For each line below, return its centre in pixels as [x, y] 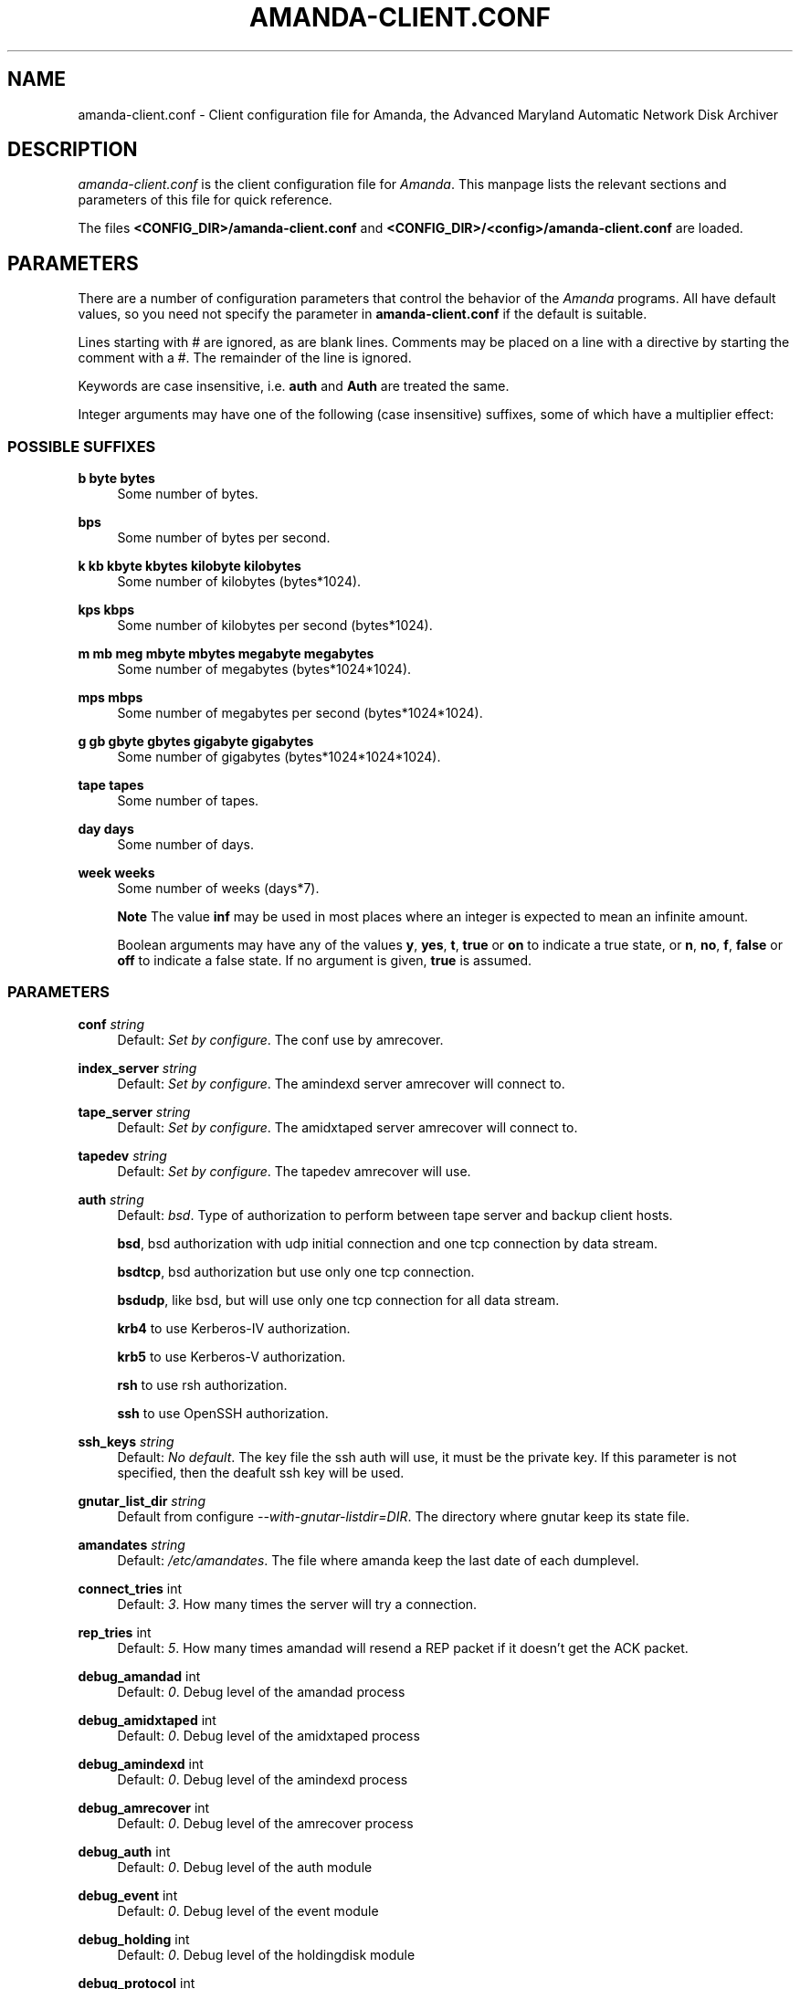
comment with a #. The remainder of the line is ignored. [245, 358]
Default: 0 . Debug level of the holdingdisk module [266, 1954]
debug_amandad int [139, 1676]
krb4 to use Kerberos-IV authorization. [234, 1328]
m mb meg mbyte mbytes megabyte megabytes [226, 654]
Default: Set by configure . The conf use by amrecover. [280, 1039]
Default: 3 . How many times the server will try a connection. [297, 1604]
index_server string [137, 1068]
